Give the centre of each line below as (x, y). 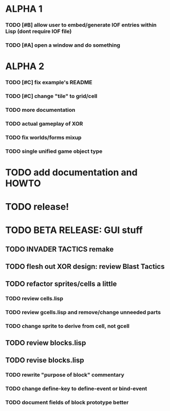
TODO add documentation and (71, 172)
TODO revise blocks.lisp (45, 360)
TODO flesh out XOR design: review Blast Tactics (85, 267)
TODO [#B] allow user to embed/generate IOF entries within (81, 25)
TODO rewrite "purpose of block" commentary (65, 375)
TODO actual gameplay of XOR (44, 124)
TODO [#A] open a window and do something (63, 45)
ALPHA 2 (25, 66)
